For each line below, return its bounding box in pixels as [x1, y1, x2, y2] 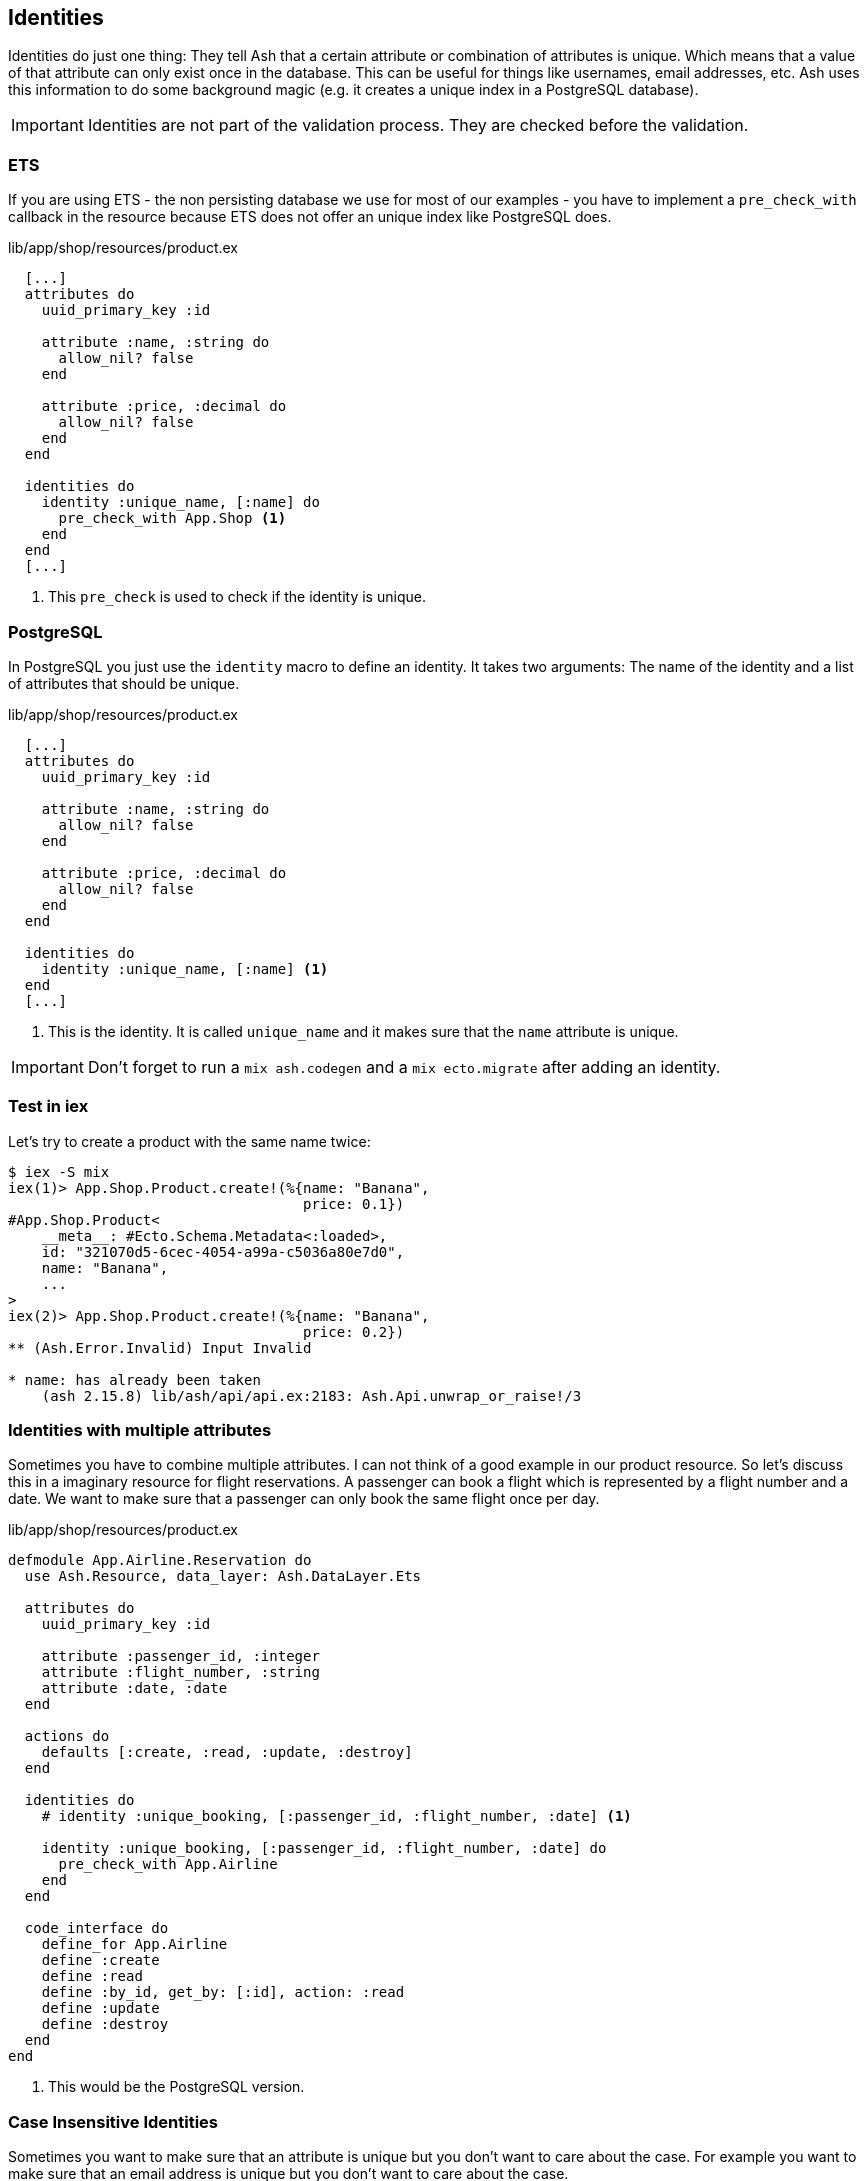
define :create [41, 1952, 160, 1969]
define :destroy [41, 2016, 169, 2033]
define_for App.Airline [41, 1936, 228, 1953]
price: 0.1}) [303, 1195, 405, 1212]
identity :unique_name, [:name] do [41, 494, 320, 511]
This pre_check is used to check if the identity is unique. [48, 588, 426, 606]
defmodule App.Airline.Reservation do [8, 1552, 312, 1569]
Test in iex [8, 1096, 89, 1117]
